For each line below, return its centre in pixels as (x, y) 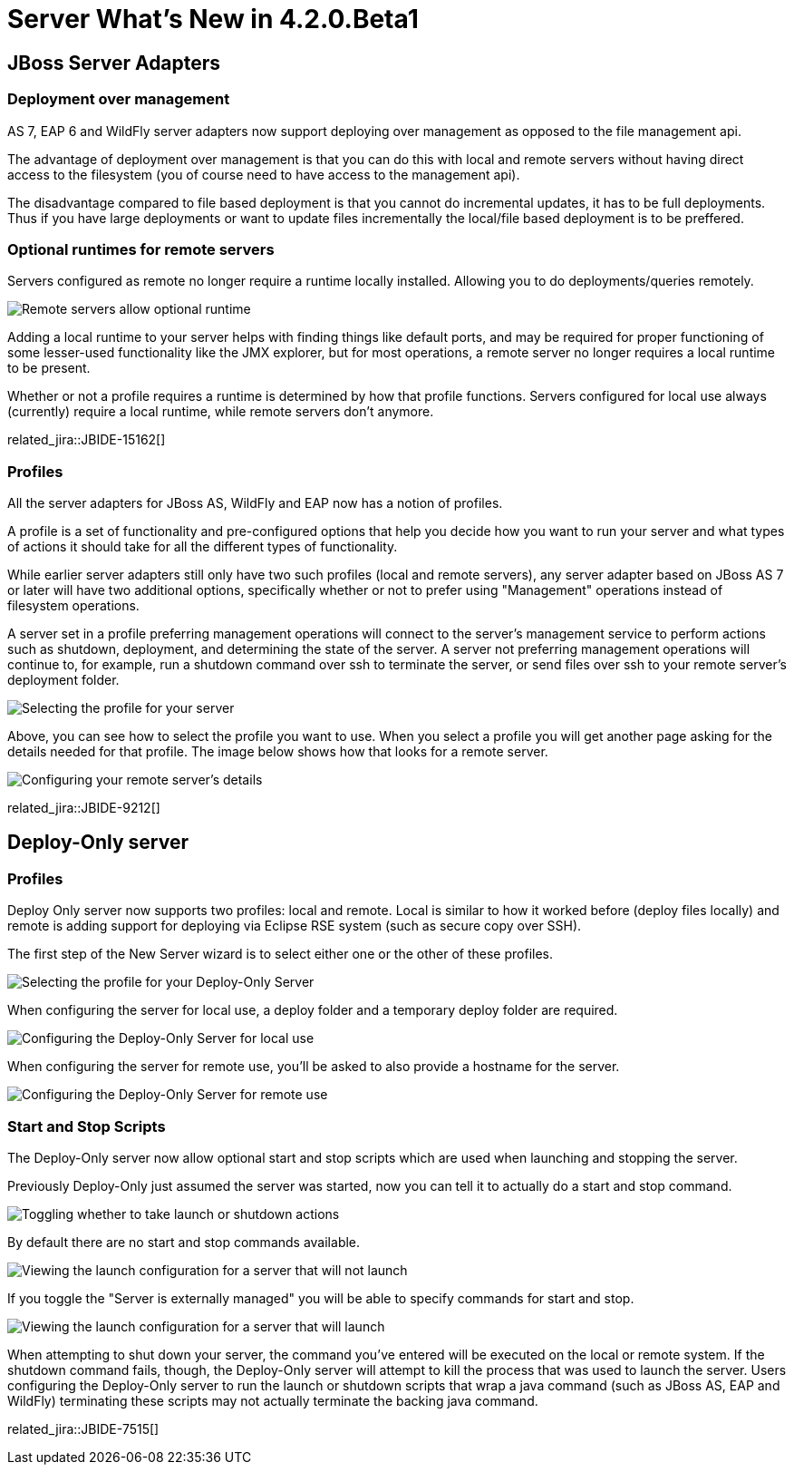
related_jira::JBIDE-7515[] (83, 1429)
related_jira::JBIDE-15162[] (87, 440)
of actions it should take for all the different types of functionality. (203, 547)
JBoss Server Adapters (114, 63)
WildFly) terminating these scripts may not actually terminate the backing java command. (273, 1401)
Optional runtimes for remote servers (141, 249)
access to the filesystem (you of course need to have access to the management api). (264, 174)
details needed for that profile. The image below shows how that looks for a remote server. (278, 752)
